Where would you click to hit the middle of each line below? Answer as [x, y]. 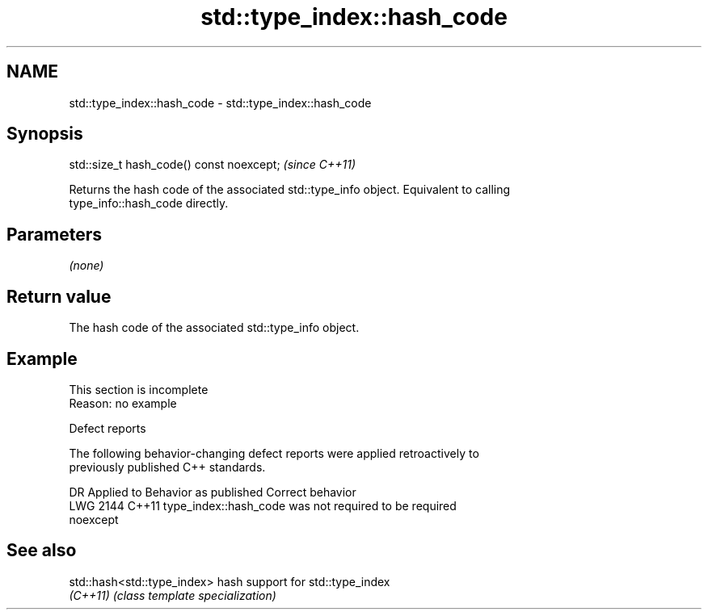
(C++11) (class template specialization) [173, 595]
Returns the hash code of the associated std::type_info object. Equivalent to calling [290, 190]
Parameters [54, 234]
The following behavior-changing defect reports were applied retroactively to [274, 453]
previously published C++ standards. [167, 467]
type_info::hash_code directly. [149, 203]
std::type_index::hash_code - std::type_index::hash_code [220, 103]
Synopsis [45, 134]
